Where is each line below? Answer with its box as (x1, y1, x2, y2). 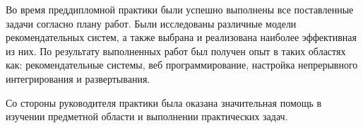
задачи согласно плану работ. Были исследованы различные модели (6, 16, 297, 30)
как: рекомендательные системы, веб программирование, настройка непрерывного (6, 57, 358, 72)
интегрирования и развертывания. (6, 71, 150, 86)
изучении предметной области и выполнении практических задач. (6, 109, 288, 124)
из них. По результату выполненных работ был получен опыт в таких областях (6, 43, 346, 58)
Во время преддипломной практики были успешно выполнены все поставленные (6, 2, 354, 16)
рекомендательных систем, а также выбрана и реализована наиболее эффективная (6, 30, 357, 45)
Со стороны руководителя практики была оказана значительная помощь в (6, 95, 322, 110)
